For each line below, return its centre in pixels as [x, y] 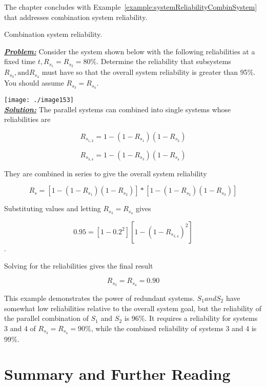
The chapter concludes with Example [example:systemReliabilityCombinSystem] [131, 7]
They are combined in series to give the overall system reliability [106, 173]
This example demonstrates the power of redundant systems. [99, 298]
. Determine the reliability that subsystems [164, 61]
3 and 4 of [20, 328]
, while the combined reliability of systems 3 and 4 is [174, 328]
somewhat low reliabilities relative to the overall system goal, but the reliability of [133, 308]
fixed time [20, 61]
